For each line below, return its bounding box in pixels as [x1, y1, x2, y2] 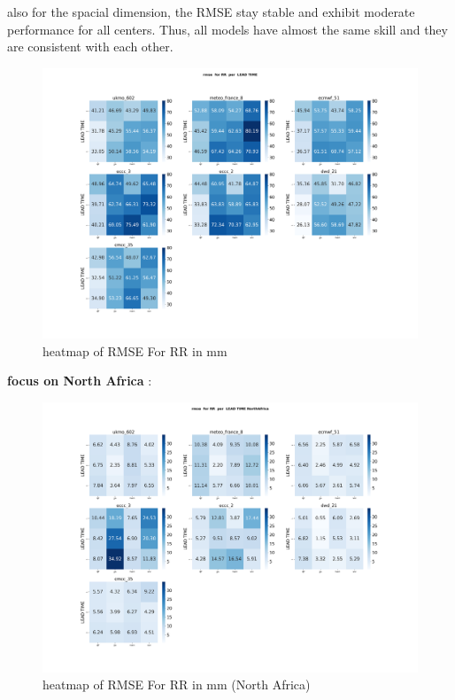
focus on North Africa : [7, 371, 152, 390]
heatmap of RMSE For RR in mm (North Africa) [42, 675, 311, 694]
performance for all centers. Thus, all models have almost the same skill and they [7, 19, 448, 38]
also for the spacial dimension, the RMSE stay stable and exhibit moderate [7, 3, 415, 20]
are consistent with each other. [7, 37, 174, 56]
